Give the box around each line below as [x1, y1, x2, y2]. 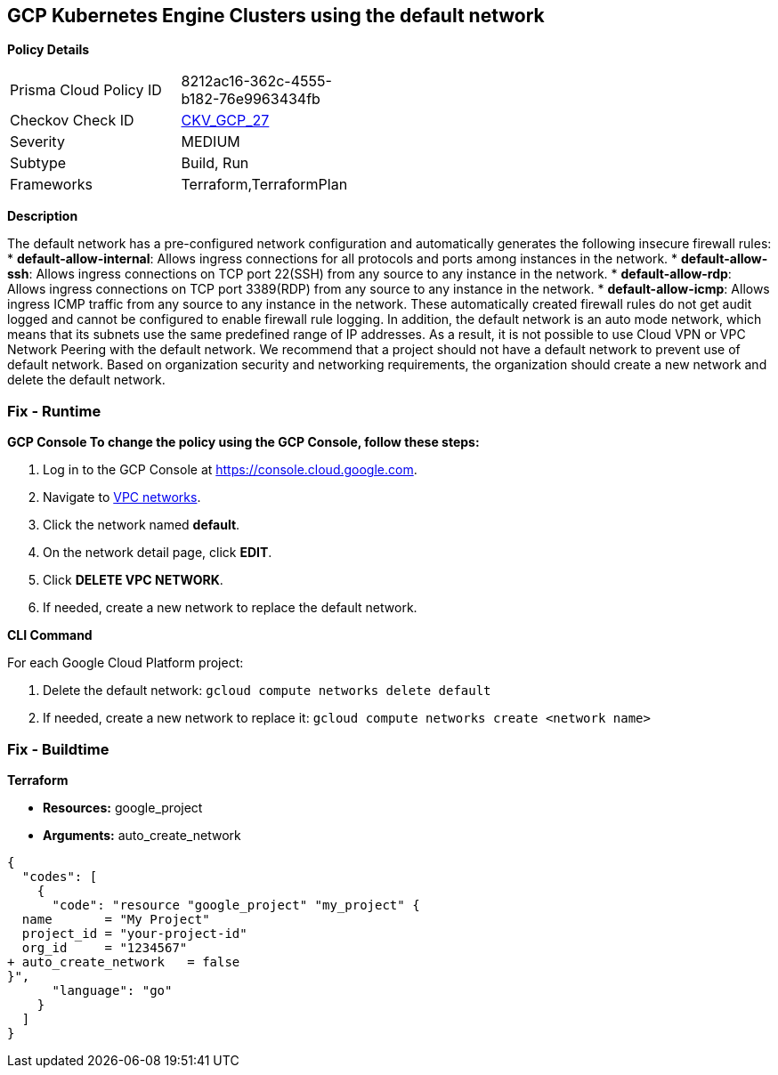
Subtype [10, 154, 67, 173]
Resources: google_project [43, 799, 203, 815]
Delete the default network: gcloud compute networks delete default [43, 683, 491, 699]
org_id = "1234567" [21, 940, 188, 955]
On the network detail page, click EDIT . [43, 545, 272, 561]
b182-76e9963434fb [181, 90, 320, 109]
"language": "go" [52, 982, 173, 998]
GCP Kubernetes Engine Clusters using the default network [7, 4, 545, 27]
